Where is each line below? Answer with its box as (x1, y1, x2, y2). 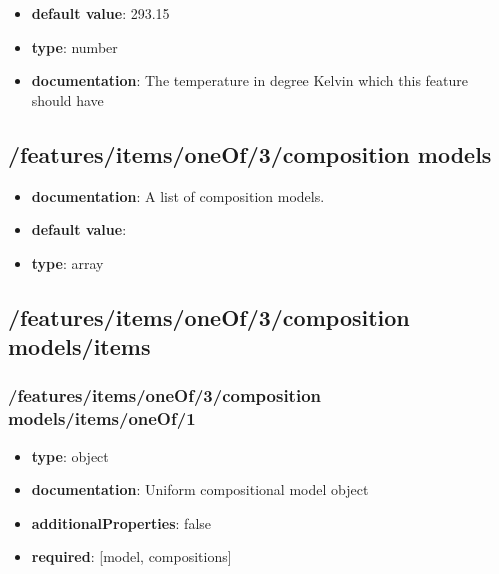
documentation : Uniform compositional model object (31, 479, 369, 500)
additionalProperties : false (31, 512, 212, 533)
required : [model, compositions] (31, 546, 232, 567)
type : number (31, 36, 118, 57)
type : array (31, 252, 104, 273)
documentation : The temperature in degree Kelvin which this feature (31, 70, 468, 91)
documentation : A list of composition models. (31, 185, 325, 206)
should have (31, 89, 104, 110)
